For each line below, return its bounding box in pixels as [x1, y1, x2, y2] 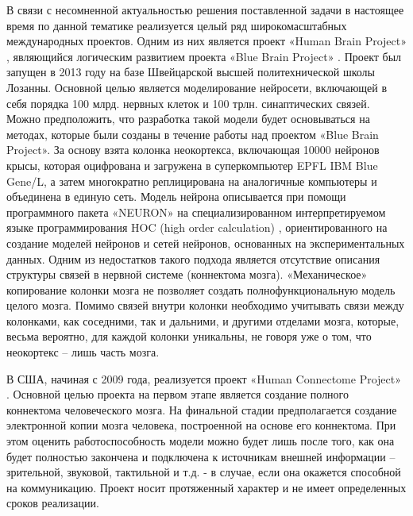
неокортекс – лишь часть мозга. [6, 344, 160, 360]
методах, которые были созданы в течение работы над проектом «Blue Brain [6, 125, 379, 142]
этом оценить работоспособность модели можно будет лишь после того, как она [6, 433, 395, 449]
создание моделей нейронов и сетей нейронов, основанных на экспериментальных [6, 234, 405, 251]
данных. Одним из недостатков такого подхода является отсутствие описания [6, 250, 380, 267]
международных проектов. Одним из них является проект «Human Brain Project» [6, 33, 407, 49]
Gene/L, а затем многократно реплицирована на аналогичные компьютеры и [6, 172, 377, 189]
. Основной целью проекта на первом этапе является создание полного [6, 386, 349, 402]
